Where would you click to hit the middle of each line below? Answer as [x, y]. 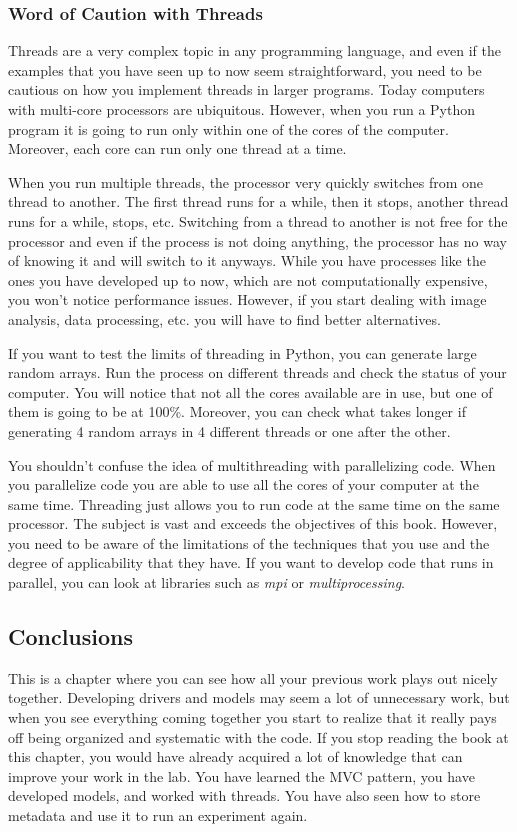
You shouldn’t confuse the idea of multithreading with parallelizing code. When [252, 464]
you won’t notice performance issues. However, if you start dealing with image [247, 299]
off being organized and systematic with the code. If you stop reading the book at [258, 736]
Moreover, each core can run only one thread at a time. [177, 148]
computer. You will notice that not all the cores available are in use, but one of [250, 391]
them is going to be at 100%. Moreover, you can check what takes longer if [237, 411]
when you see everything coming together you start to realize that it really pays [252, 717]
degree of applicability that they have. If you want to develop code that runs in [251, 562]
